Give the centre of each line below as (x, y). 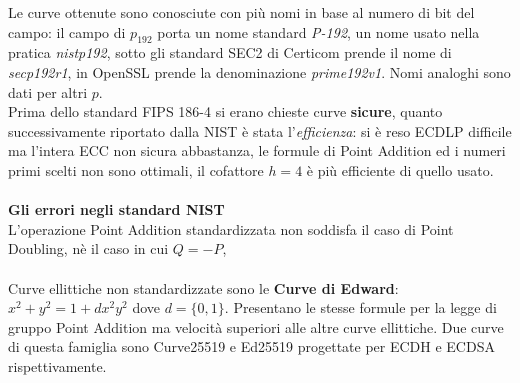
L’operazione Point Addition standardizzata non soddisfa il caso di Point (231, 228)
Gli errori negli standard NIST (116, 209)
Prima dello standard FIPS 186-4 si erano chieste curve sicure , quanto (225, 111)
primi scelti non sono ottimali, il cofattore (136, 169)
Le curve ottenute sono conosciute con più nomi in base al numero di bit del (241, 12)
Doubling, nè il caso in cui (88, 248)
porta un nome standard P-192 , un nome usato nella (318, 31)
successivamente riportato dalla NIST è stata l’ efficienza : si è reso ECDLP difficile (260, 130)
